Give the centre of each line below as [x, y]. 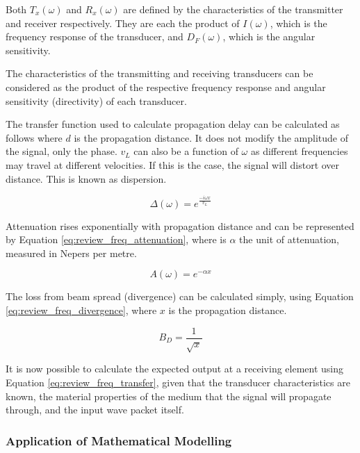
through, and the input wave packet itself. [95, 410]
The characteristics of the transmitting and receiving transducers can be [159, 73]
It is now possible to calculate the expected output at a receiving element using [175, 369]
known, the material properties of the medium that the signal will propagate [169, 396]
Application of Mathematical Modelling [119, 440]
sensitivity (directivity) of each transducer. [96, 100]
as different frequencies [299, 151]
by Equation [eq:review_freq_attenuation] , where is [116, 239]
